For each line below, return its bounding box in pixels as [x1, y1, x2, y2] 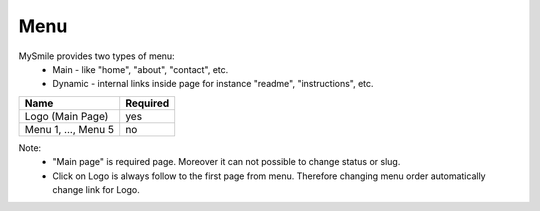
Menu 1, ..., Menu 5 [24, 122, 115, 136]
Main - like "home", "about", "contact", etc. [52, 63, 229, 75]
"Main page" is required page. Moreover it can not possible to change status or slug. [52, 156, 401, 168]
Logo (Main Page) [24, 109, 109, 123]
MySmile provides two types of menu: [18, 50, 175, 62]
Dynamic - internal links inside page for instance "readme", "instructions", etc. [52, 78, 374, 90]
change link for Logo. [52, 183, 140, 195]
